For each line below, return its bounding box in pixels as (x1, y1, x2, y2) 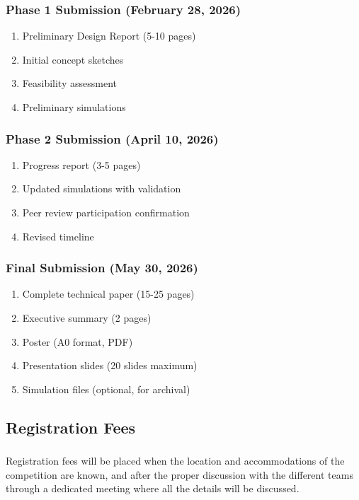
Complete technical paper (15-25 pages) (22, 286, 195, 301)
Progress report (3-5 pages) (22, 157, 141, 172)
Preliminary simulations (22, 100, 126, 114)
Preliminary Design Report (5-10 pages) (22, 28, 196, 43)
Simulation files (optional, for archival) (22, 381, 190, 396)
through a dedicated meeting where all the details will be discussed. (6, 481, 300, 496)
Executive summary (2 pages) (22, 310, 152, 325)
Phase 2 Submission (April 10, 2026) (6, 129, 219, 147)
